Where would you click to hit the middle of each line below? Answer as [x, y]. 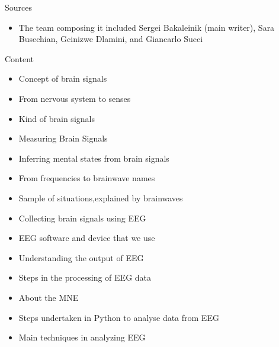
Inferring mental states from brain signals [94, 158]
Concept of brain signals [63, 78]
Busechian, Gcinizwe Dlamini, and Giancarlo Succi [111, 39]
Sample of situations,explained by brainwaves [101, 197]
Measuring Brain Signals [63, 138]
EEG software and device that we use [87, 238]
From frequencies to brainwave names [87, 178]
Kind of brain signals [57, 118]
